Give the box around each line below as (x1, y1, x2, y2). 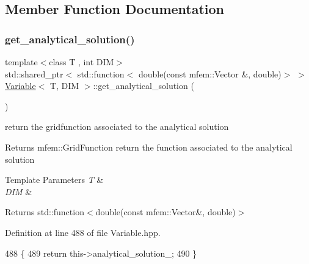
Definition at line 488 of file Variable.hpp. (5, 226, 161, 238)
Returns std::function (5, 205, 84, 218)
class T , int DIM (49, 55, 114, 68)
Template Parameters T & (5, 173, 104, 186)
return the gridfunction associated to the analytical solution (5, 120, 229, 133)
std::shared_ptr (5, 67, 64, 80)
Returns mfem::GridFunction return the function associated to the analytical (5, 140, 293, 153)
